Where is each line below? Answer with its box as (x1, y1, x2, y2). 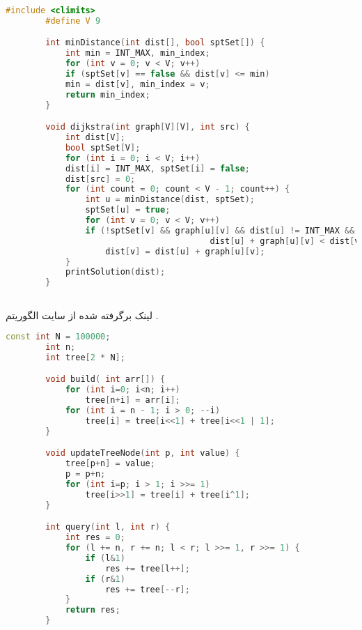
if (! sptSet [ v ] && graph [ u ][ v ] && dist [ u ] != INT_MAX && (85, 225, 355, 236)
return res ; (65, 605, 120, 615)
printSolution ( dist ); (65, 267, 166, 277)
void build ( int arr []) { (45, 374, 166, 385)
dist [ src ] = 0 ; (65, 174, 136, 184)
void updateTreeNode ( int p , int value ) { (45, 448, 240, 459)
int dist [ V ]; (65, 132, 125, 143)
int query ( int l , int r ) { (45, 522, 171, 532)
